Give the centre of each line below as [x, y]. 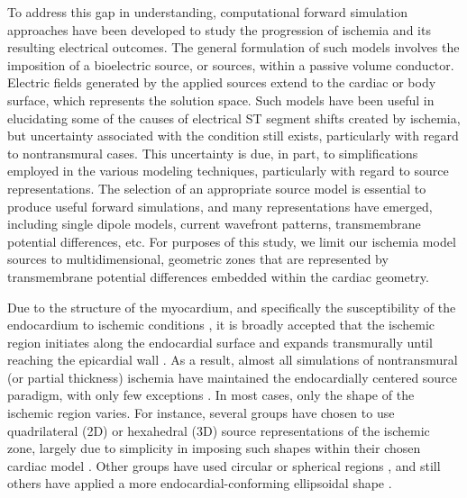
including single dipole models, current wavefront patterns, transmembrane [214, 224]
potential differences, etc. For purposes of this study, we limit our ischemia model [232, 241]
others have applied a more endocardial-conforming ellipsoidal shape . [200, 483]
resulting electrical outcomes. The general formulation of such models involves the [233, 47]
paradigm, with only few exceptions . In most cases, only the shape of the [211, 395]
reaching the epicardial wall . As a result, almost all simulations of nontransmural [233, 360]
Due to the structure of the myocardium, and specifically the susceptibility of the [232, 307]
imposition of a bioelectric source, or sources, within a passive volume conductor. [231, 64]
